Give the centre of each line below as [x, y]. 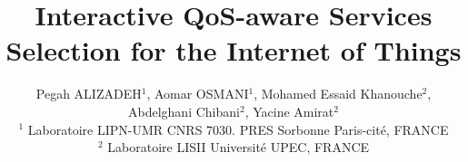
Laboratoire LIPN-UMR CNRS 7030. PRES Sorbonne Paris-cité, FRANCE [238, 129]
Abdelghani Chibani [184, 111]
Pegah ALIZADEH [89, 94]
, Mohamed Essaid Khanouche [338, 94]
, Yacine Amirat [289, 111]
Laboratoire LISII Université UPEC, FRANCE [239, 147]
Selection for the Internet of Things [234, 50]
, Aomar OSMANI [198, 94]
